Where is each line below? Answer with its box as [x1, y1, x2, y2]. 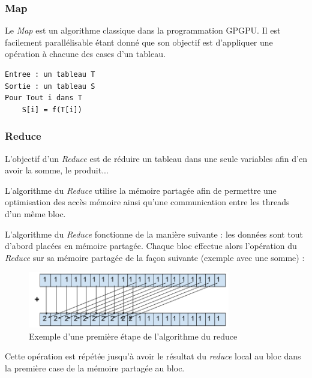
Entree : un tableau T [5, 70, 95, 79]
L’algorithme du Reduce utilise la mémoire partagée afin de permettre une [5, 184, 277, 196]
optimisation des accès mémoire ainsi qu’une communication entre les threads [5, 196, 290, 208]
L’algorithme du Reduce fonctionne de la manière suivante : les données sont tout [5, 227, 303, 240]
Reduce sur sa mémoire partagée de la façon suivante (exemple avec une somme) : [5, 251, 305, 263]
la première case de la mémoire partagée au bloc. [5, 361, 185, 374]
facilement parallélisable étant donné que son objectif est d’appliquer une [5, 35, 273, 48]
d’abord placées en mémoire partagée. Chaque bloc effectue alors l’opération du [5, 239, 297, 252]
